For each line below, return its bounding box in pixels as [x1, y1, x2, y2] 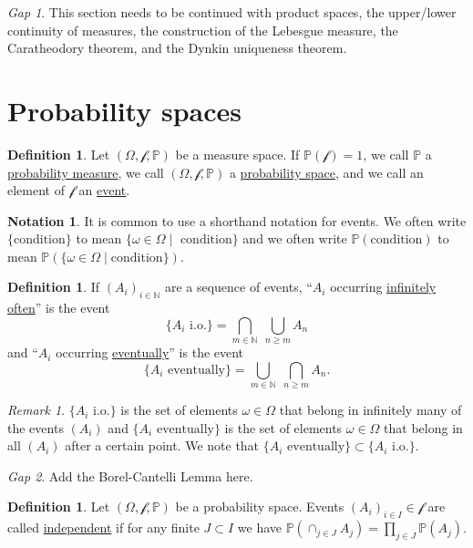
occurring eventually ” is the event [56, 343, 244, 362]
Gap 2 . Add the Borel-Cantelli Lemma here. [7, 466, 253, 485]
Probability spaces [7, 91, 242, 129]
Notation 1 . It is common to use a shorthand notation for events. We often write [7, 211, 467, 230]
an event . [78, 181, 130, 200]
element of [7, 181, 65, 200]
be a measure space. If [175, 144, 300, 163]
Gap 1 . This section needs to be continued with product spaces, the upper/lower [7, 3, 457, 21]
